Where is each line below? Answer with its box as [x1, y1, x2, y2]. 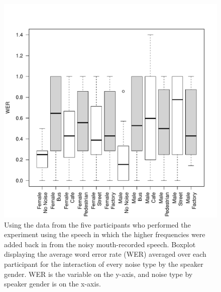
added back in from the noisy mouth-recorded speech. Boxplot [4, 239, 196, 249]
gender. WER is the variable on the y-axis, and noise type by [4, 268, 193, 279]
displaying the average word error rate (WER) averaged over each [4, 249, 206, 259]
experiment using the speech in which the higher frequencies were [4, 229, 205, 240]
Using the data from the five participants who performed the [4, 219, 191, 230]
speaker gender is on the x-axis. [4, 278, 101, 289]
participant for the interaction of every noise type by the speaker [4, 258, 203, 269]
